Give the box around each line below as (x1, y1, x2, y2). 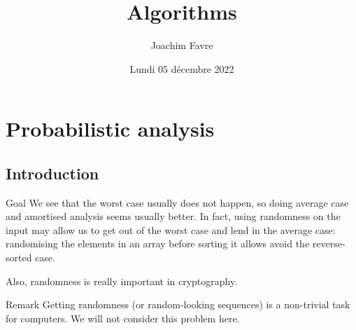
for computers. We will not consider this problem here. (6, 310, 240, 325)
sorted (6, 250, 32, 265)
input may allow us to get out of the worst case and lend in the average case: (6, 222, 336, 237)
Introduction (6, 162, 99, 184)
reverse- (312, 236, 346, 251)
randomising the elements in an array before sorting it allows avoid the (6, 236, 310, 251)
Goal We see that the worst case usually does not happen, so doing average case (6, 195, 349, 209)
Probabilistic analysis (6, 114, 215, 143)
